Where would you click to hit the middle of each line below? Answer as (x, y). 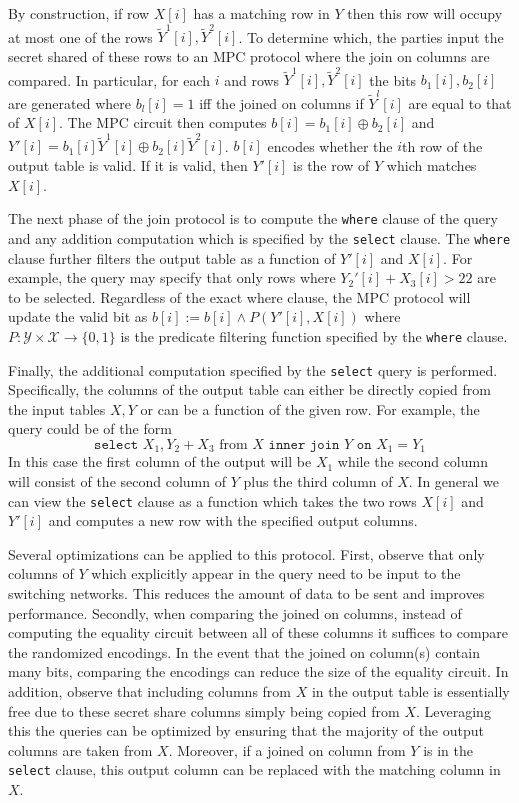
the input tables (57, 408)
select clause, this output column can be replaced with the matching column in (254, 769)
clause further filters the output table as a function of (172, 257)
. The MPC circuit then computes (163, 122)
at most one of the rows (80, 36)
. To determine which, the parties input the (371, 36)
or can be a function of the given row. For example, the (310, 408)
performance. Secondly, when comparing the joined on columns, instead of (235, 612)
